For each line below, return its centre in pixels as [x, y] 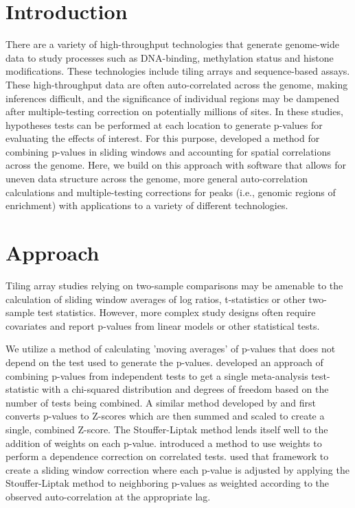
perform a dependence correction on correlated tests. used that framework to [167, 456]
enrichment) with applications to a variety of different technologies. [147, 205]
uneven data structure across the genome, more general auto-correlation [157, 179]
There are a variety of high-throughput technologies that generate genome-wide [172, 44]
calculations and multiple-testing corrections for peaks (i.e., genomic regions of [171, 192]
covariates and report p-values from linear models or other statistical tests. [163, 325]
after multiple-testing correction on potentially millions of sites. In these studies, [174, 111]
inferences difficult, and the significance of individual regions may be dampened [173, 98]
